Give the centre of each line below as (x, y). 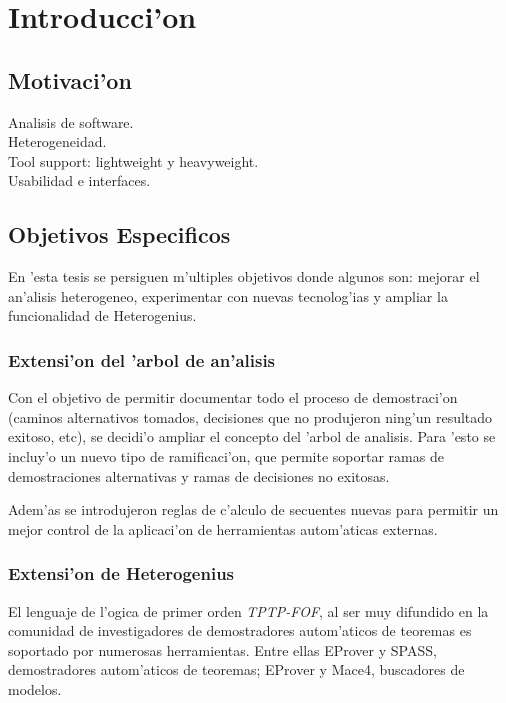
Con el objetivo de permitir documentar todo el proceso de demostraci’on (233, 397)
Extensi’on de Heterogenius (121, 573)
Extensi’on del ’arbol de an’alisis (142, 359)
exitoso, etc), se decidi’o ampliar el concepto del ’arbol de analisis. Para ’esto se (252, 436)
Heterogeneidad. (57, 141)
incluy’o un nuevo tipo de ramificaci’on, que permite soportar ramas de (226, 455)
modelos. (35, 688)
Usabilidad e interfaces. (79, 180)
